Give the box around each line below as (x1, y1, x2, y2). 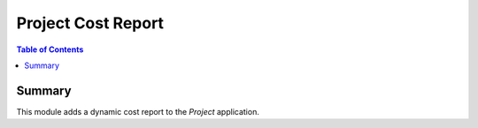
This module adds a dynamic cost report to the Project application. (16, 106, 260, 117)
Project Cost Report (16, 13, 164, 33)
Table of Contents (16, 44, 84, 55)
